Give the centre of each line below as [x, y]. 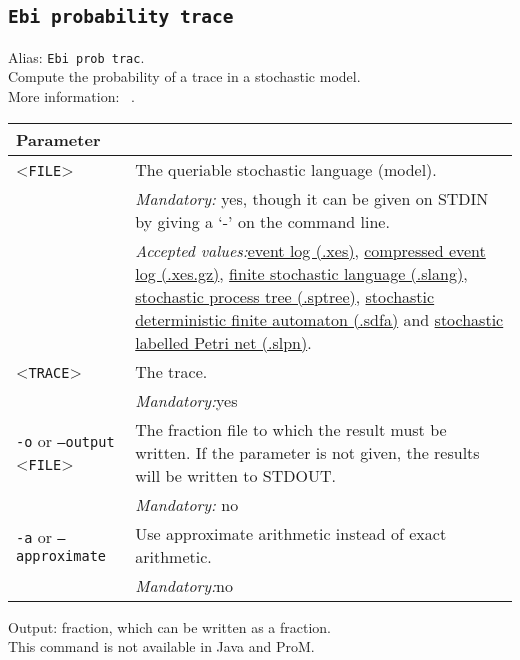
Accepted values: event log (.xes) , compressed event [310, 250]
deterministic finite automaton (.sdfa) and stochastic [319, 319]
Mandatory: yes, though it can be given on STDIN [312, 198]
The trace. [171, 371]
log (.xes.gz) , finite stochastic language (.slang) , [301, 273]
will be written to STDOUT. [235, 475]
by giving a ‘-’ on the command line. [262, 221]
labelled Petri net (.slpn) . [223, 342]
